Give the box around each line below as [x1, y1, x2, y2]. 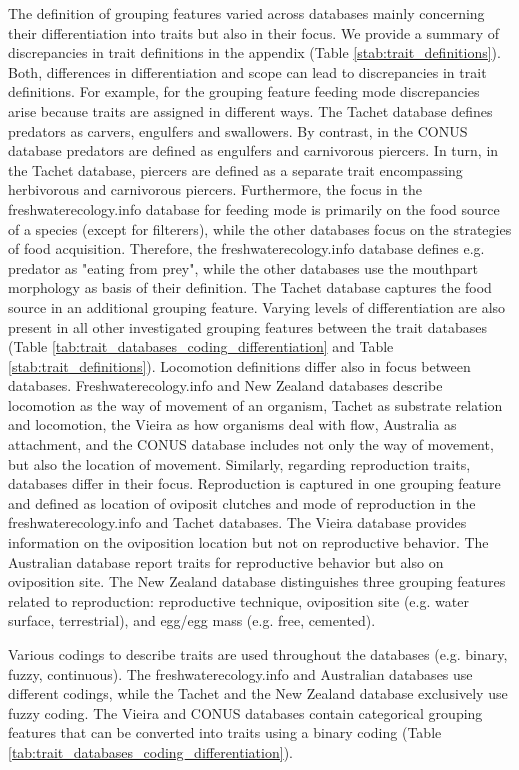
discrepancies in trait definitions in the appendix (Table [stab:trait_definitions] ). [8, 42, 501, 63]
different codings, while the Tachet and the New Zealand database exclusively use [8, 683, 508, 704]
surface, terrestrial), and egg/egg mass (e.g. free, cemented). [8, 610, 376, 631]
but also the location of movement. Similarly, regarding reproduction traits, [8, 453, 471, 474]
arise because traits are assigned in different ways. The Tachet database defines [8, 100, 493, 121]
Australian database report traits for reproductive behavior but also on [8, 551, 444, 572]
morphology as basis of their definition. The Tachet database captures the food [8, 277, 492, 298]
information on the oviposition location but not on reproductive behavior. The [8, 532, 489, 553]
